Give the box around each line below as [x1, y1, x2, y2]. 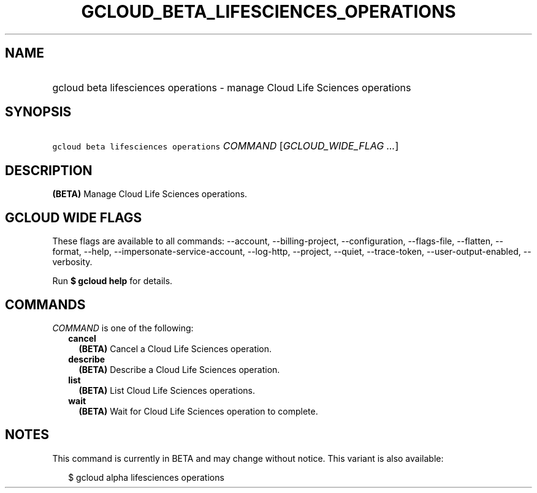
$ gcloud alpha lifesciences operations [68, 472, 224, 483]
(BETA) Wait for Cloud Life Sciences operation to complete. [78, 405, 318, 416]
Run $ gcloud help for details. [52, 276, 173, 287]
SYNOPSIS [5, 104, 72, 120]
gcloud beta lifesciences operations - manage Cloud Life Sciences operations [52, 81, 411, 94]
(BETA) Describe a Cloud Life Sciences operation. [78, 364, 280, 375]
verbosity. [52, 257, 93, 268]
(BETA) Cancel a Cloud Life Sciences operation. [78, 343, 272, 354]
